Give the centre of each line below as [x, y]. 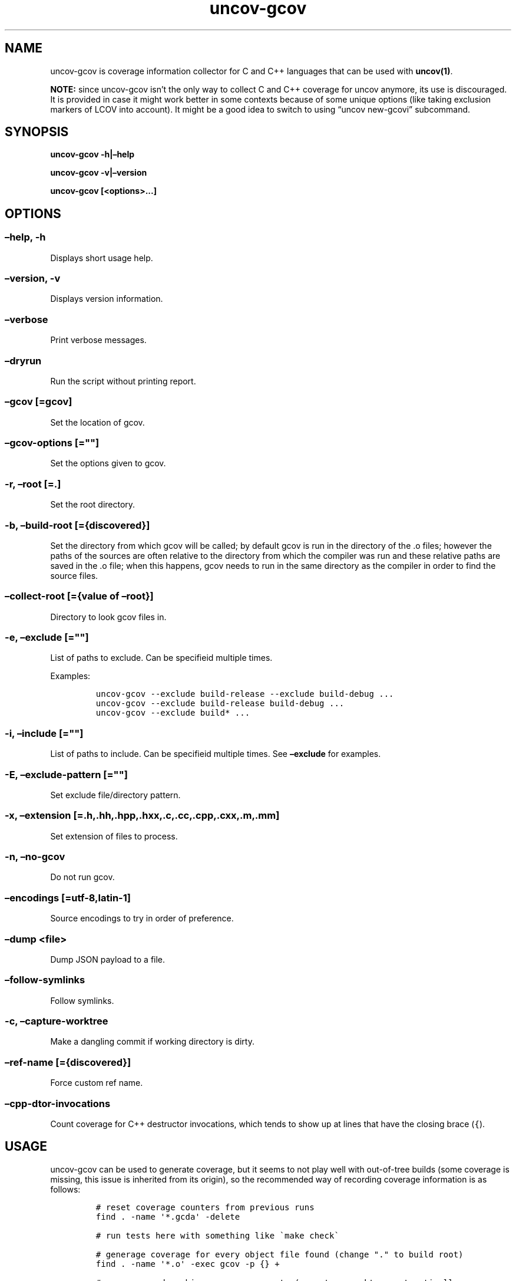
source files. [74, 575]
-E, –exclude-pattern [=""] [66, 774]
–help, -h [25, 237]
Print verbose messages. [98, 340]
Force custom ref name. [97, 1083]
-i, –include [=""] [44, 733]
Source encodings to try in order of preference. [142, 918]
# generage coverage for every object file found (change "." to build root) [279, 1254]
